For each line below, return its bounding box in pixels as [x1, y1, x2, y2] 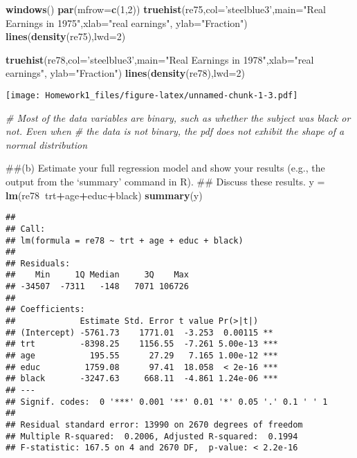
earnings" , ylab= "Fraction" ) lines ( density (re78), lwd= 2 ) [6, 66, 245, 80]
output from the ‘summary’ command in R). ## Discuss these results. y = [6, 174, 325, 188]
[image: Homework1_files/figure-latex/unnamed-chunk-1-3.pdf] [6, 90, 298, 100]
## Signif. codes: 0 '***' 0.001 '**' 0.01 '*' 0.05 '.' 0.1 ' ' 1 [6, 396, 328, 407]
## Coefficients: [6, 304, 85, 315]
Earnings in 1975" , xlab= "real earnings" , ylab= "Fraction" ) [6, 15, 248, 30]
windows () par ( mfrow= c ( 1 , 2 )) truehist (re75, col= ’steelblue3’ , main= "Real [6, 2, 326, 16]
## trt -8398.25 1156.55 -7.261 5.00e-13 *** [6, 339, 278, 349]
